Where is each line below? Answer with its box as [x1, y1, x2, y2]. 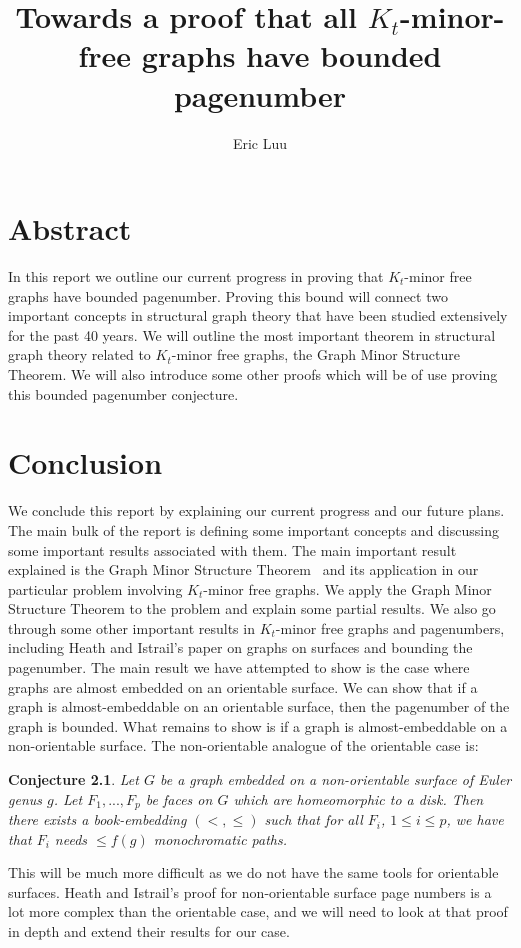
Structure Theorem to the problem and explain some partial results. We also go [8, 598, 496, 619]
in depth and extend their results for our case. [8, 921, 290, 942]
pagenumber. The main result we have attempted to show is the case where [8, 657, 470, 678]
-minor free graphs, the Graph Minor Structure [171, 344, 461, 365]
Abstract [8, 208, 132, 249]
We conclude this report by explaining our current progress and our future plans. [8, 500, 505, 521]
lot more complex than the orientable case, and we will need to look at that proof [8, 901, 508, 922]
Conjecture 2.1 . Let [8, 769, 139, 790]
